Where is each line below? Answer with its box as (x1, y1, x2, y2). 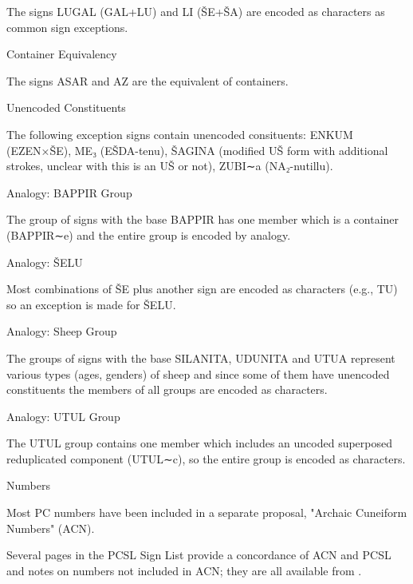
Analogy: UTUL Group (6, 407, 120, 424)
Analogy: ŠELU (6, 253, 83, 270)
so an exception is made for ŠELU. (6, 296, 176, 312)
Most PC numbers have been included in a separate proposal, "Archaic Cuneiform (6, 504, 407, 521)
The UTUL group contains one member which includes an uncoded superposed (6, 435, 393, 451)
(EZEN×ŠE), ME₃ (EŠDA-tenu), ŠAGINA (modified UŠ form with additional (6, 141, 388, 158)
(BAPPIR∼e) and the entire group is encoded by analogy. (6, 226, 291, 243)
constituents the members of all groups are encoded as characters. (6, 381, 328, 398)
